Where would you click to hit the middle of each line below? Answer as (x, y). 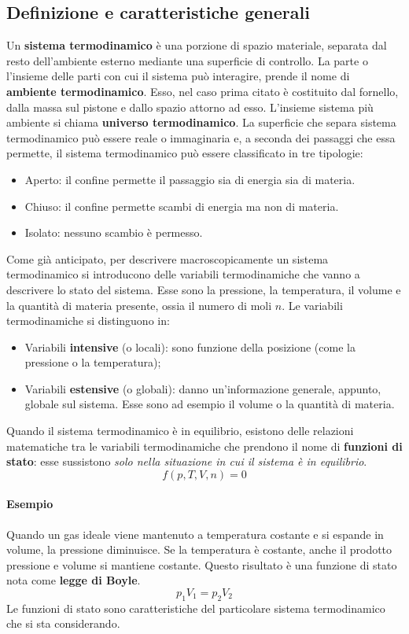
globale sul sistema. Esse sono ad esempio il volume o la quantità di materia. (210, 404)
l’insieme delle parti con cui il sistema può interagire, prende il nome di (178, 76)
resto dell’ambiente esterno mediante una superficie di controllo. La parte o (187, 60)
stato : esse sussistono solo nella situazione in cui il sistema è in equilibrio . (187, 461)
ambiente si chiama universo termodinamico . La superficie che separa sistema (201, 122)
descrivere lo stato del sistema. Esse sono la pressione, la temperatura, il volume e (204, 289)
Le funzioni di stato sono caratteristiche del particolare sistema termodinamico (196, 608)
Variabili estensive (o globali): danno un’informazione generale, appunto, (203, 388)
